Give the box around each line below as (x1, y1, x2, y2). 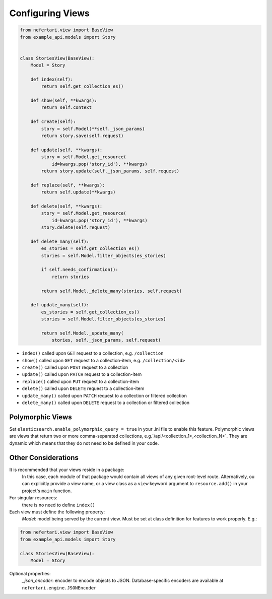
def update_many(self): (30, 302, 89, 308)
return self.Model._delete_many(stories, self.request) (41, 288, 182, 294)
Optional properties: (9, 570, 51, 576)
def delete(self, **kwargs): (30, 203, 103, 209)
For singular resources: (9, 495, 57, 501)
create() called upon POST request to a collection (22, 364, 128, 370)
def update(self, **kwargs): (30, 147, 103, 153)
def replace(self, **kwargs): (30, 182, 105, 188)
